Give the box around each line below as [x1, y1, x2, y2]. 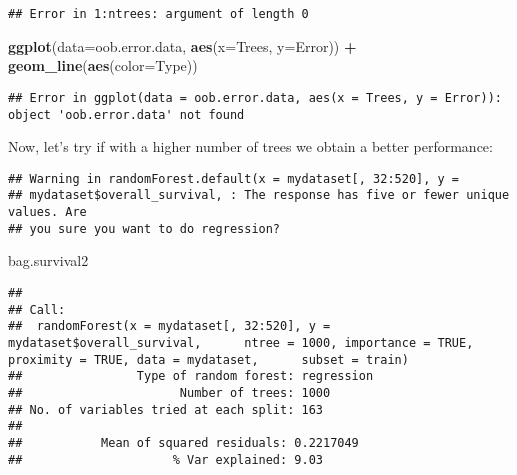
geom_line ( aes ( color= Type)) [8, 55, 198, 76]
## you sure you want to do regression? [8, 221, 281, 236]
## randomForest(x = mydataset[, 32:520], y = [8, 319, 331, 334]
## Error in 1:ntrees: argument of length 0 [8, 7, 309, 21]
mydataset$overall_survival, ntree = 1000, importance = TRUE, [8, 335, 474, 350]
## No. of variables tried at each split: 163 [8, 402, 323, 417]
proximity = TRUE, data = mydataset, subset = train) [8, 352, 409, 367]
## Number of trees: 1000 [8, 385, 331, 400]
